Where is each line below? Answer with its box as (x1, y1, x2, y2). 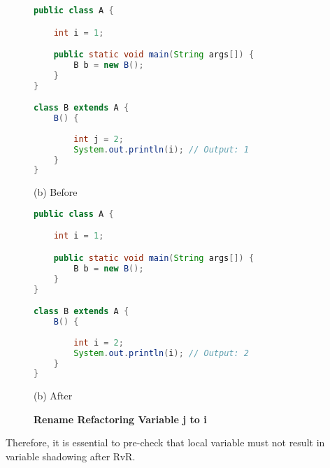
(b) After (34, 388, 73, 403)
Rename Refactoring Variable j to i (34, 411, 207, 426)
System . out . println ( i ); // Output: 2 (73, 348, 249, 358)
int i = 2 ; (73, 337, 124, 348)
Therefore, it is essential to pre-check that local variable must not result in (6, 435, 325, 450)
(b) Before (34, 185, 78, 199)
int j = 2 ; (73, 134, 124, 144)
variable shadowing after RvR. (6, 449, 136, 464)
